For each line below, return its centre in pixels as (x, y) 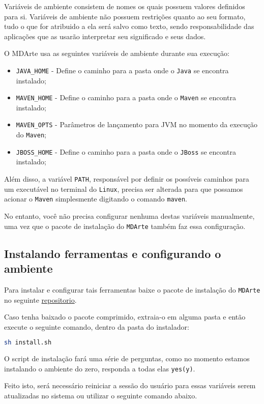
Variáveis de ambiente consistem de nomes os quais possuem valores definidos (125, 6)
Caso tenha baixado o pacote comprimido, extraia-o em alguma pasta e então (125, 317)
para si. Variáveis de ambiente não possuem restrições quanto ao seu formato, (125, 16)
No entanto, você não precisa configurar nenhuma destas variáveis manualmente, (129, 216)
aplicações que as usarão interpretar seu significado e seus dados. (105, 36)
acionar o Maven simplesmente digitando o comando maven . (96, 199)
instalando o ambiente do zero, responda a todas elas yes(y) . (100, 368)
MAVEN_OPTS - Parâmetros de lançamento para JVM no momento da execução (137, 124)
